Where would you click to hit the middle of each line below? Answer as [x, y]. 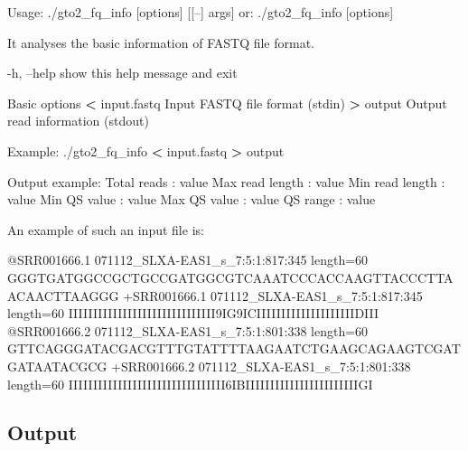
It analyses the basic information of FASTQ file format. [161, 42]
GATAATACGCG [57, 366]
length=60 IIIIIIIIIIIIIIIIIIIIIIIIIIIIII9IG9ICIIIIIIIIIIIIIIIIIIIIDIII [193, 313]
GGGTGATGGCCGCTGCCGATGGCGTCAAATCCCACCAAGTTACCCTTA [230, 277]
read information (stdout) [78, 121]
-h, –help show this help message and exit [122, 73]
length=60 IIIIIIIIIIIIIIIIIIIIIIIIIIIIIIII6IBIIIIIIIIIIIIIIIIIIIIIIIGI [190, 384]
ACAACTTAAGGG [63, 295]
